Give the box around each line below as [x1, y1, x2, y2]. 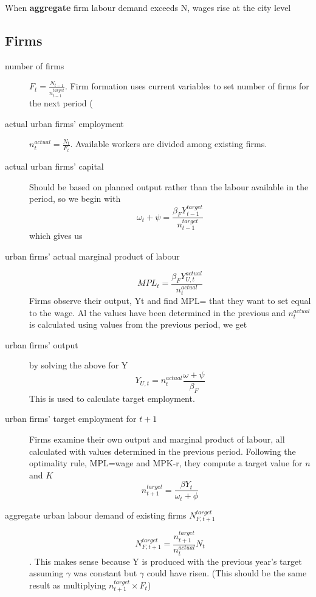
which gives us [29, 229, 83, 242]
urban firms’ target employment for [5, 412, 137, 425]
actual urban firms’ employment [5, 117, 124, 129]
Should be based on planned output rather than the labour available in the [29, 180, 309, 193]
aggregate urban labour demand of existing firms [5, 508, 187, 521]
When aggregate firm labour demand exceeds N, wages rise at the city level [5, 1, 291, 13]
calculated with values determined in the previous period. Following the [29, 444, 296, 457]
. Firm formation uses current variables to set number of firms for [64, 80, 309, 92]
